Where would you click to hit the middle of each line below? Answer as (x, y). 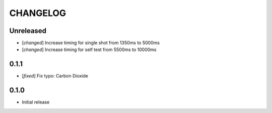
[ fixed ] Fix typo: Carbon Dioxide (55, 76)
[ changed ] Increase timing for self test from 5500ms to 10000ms (89, 49)
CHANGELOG (38, 13)
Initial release (36, 102)
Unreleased (28, 31)
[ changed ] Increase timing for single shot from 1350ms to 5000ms (91, 43)
